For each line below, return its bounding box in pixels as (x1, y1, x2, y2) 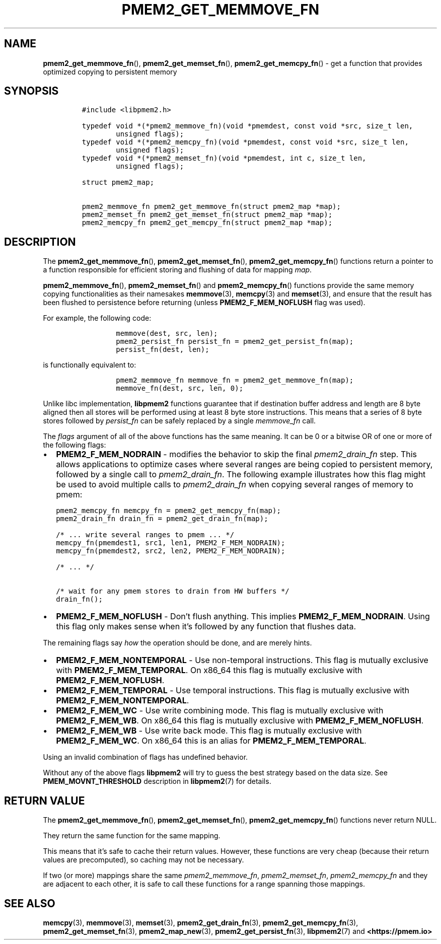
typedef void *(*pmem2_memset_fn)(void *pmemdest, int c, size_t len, (82, 154, 366, 163)
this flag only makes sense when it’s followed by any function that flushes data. (56, 621, 356, 632)
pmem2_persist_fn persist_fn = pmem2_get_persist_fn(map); (116, 337, 354, 346)
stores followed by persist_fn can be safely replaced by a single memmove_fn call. (43, 416, 316, 425)
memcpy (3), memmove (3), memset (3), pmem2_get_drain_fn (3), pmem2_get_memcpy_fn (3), (43, 918, 358, 927)
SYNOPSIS (4, 85, 59, 98)
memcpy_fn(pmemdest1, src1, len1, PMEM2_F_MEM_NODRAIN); (56, 539, 285, 547)
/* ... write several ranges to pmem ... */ (56, 531, 235, 539)
